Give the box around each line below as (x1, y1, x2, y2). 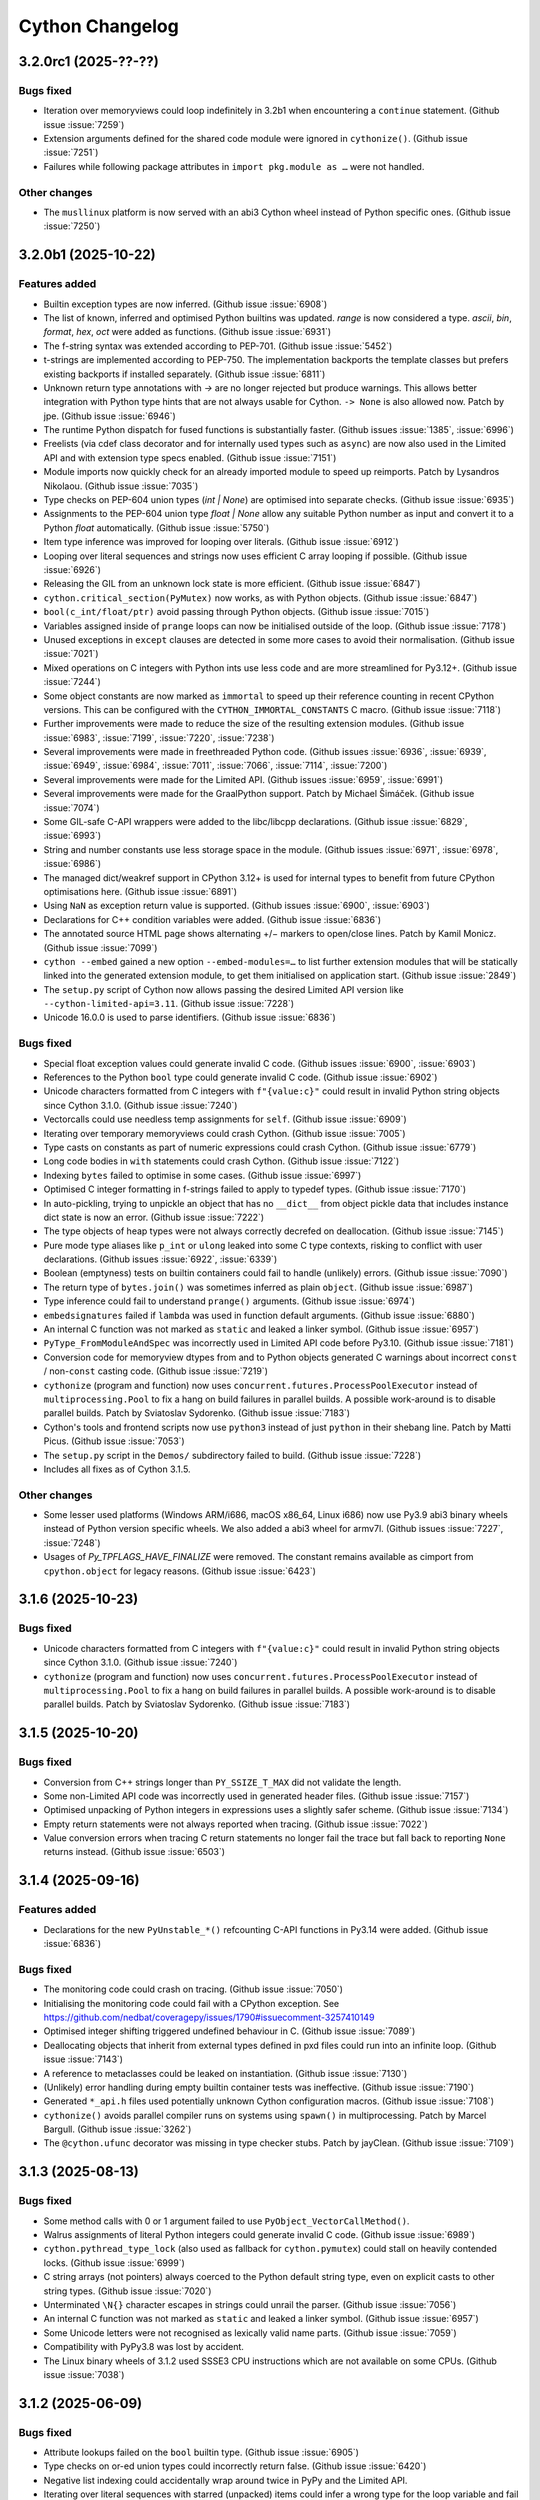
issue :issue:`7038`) (43, 2368, 125, 2380)
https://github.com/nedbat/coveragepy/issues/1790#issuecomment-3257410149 (43, 2011, 375, 2023)
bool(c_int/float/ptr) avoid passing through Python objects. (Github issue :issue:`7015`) (43, 606, 430, 618)
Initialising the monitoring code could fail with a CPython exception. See (43, 1997, 340, 2009)
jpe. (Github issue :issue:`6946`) (43, 410, 177, 422)
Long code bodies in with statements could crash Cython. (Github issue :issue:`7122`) (43, 1155, 400, 1167)
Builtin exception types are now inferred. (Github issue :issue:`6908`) (43, 298, 328, 310)
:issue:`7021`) (43, 648, 99, 660)
